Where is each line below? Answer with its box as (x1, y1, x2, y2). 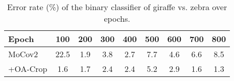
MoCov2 (8, 48, 38, 60)
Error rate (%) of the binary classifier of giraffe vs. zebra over (7, 1, 227, 13)
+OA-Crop (8, 63, 48, 74)
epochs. (104, 13, 130, 24)
